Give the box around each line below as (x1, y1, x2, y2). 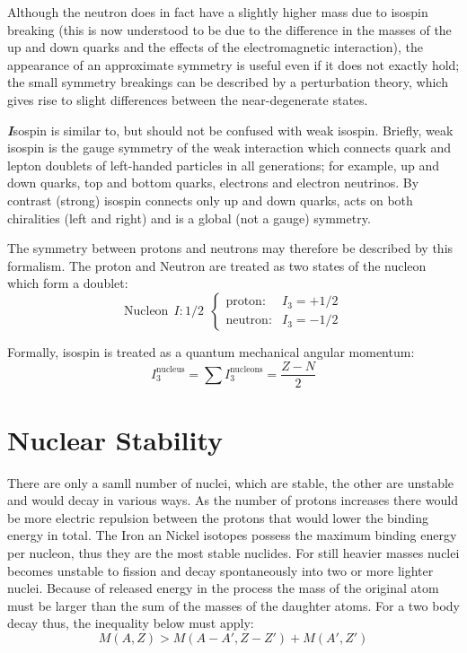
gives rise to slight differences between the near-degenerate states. (7, 90, 368, 109)
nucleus (156, 365, 185, 375)
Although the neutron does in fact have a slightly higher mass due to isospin (7, 3, 428, 21)
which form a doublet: (7, 274, 128, 292)
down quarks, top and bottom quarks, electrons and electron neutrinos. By (7, 173, 419, 192)
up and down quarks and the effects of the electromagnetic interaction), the (7, 38, 424, 57)
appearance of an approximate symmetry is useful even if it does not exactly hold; (7, 55, 460, 74)
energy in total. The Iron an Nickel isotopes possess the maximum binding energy (7, 526, 457, 544)
